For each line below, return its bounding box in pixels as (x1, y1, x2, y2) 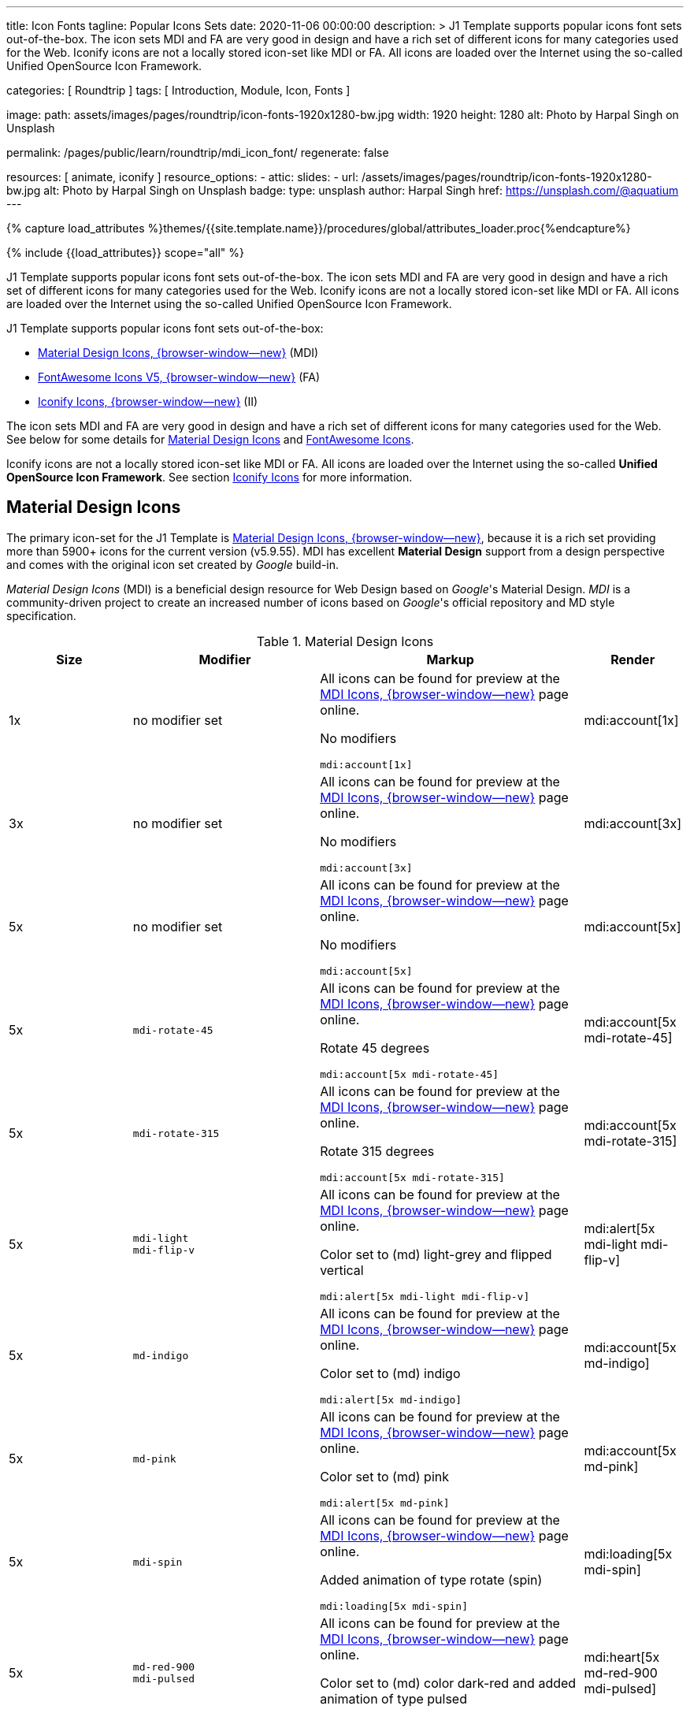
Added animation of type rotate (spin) (320, 1571, 543, 1588)
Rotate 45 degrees (320, 1039, 430, 1056)
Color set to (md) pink (320, 1468, 449, 1484)
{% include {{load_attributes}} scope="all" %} (6, 246, 244, 259)
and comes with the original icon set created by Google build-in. (6, 557, 339, 571)
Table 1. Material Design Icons (256, 633, 434, 649)
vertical (320, 1262, 364, 1278)
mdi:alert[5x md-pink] (320, 1496, 450, 1509)
